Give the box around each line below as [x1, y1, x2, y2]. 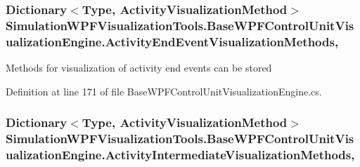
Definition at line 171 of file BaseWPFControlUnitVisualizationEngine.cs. [6, 83, 322, 98]
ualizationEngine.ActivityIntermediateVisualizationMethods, [6, 146, 355, 163]
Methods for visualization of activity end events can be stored [6, 60, 272, 75]
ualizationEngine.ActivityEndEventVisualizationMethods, [6, 32, 339, 50]
